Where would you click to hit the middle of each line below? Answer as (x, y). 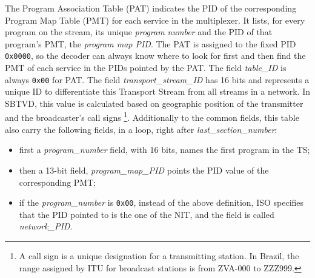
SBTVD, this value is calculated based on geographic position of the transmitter (154, 103)
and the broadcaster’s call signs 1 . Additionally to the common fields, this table (152, 117)
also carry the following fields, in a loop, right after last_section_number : (141, 129)
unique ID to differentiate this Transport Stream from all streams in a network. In (157, 91)
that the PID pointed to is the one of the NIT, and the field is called (147, 214)
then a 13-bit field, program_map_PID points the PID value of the (144, 170)
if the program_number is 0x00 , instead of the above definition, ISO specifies (161, 202)
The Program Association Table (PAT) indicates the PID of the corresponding (151, 8)
